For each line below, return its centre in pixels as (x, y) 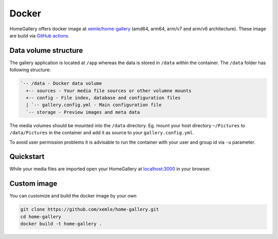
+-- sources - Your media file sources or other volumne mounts (109, 91)
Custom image (33, 184)
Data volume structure (46, 51)
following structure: (30, 70)
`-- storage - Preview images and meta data (83, 112)
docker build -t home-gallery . (61, 224)
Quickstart (27, 157)
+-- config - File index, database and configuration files (103, 98)
